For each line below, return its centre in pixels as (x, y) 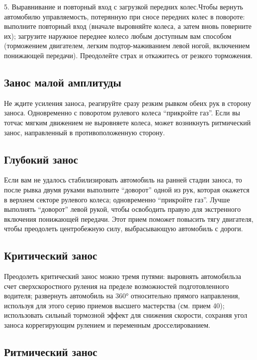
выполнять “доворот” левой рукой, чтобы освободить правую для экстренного (123, 209)
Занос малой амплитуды (63, 82)
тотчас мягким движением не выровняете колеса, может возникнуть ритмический (128, 122)
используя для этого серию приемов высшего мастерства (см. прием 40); (114, 305)
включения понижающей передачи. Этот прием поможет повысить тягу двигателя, (129, 219)
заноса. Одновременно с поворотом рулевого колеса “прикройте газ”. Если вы (122, 113)
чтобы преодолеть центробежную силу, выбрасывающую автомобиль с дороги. (124, 228)
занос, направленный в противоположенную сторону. (85, 132)
